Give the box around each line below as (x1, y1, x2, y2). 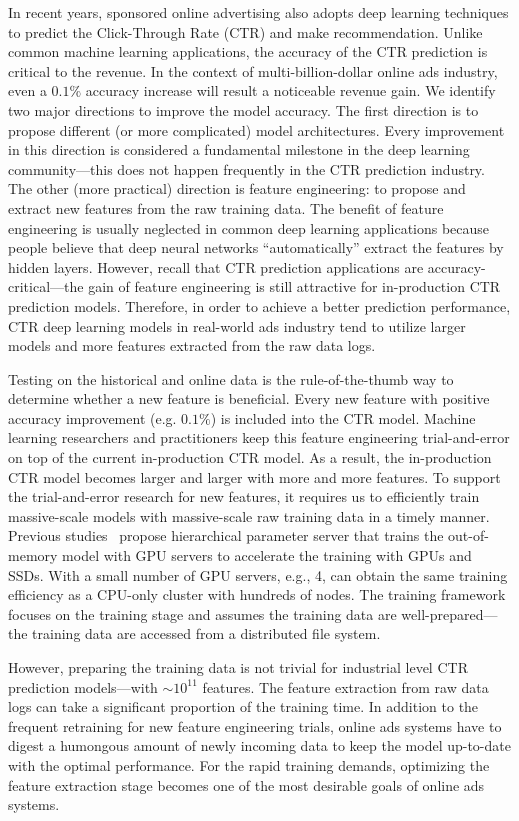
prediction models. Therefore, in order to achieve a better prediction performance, (8, 295, 511, 316)
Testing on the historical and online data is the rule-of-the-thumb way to (8, 368, 454, 389)
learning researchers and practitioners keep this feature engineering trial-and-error (8, 427, 510, 448)
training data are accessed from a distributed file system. (32, 623, 381, 644)
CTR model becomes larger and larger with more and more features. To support (8, 466, 501, 487)
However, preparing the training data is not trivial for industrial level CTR (8, 657, 468, 677)
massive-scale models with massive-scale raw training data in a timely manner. (8, 505, 490, 526)
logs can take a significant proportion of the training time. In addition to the (8, 696, 479, 717)
